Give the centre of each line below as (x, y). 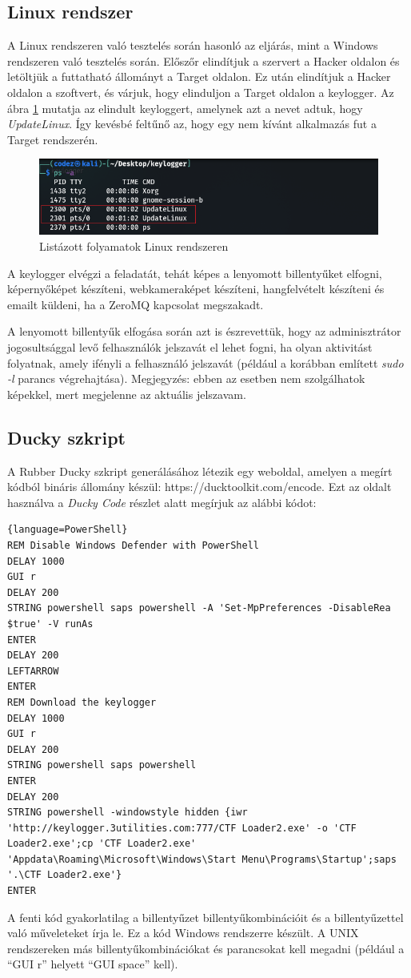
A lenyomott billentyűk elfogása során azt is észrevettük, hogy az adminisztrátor (204, 331)
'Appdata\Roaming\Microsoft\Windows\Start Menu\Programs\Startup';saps (202, 859)
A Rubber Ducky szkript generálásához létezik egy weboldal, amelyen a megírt (200, 471)
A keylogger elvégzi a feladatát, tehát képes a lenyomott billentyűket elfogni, (195, 273)
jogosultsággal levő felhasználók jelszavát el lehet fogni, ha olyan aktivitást (190, 347)
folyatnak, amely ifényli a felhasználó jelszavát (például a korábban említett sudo (205, 362)
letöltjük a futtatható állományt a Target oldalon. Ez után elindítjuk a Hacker (199, 76)
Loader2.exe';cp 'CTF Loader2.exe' (102, 844)
